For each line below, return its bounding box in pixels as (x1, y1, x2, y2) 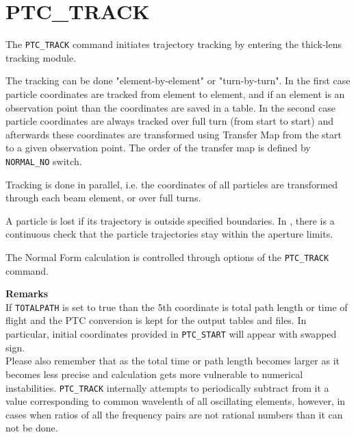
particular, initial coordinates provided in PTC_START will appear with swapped (5, 327, 337, 341)
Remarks (5, 286, 49, 301)
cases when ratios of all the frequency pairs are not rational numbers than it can (5, 407, 343, 421)
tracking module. (5, 50, 77, 64)
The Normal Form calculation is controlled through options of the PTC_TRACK (5, 249, 329, 264)
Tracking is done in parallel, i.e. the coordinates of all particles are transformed (5, 177, 338, 191)
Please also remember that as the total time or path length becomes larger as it (5, 353, 340, 368)
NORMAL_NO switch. (5, 153, 82, 168)
